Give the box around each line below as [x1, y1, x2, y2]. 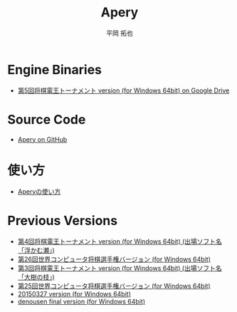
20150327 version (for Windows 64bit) [17, 289, 132, 298]
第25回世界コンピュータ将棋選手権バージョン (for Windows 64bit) [17, 281, 211, 290]
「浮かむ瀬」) [17, 246, 55, 254]
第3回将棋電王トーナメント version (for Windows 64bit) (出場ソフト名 [17, 264, 222, 272]
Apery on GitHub [17, 135, 68, 143]
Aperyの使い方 [17, 187, 61, 196]
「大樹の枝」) [17, 272, 55, 281]
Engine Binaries [7, 61, 102, 78]
